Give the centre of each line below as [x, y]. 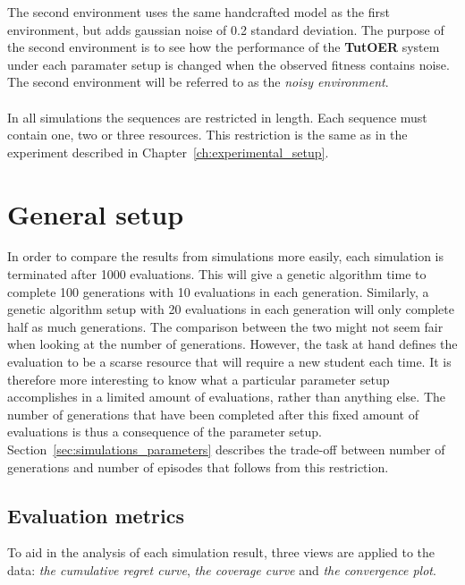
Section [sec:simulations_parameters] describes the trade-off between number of [226, 449]
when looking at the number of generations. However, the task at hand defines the [232, 344]
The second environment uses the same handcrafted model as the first [199, 12]
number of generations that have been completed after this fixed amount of [213, 414]
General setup [96, 213]
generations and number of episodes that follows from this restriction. [198, 466]
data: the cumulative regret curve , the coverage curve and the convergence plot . [222, 569]
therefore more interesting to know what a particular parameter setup [199, 379]
